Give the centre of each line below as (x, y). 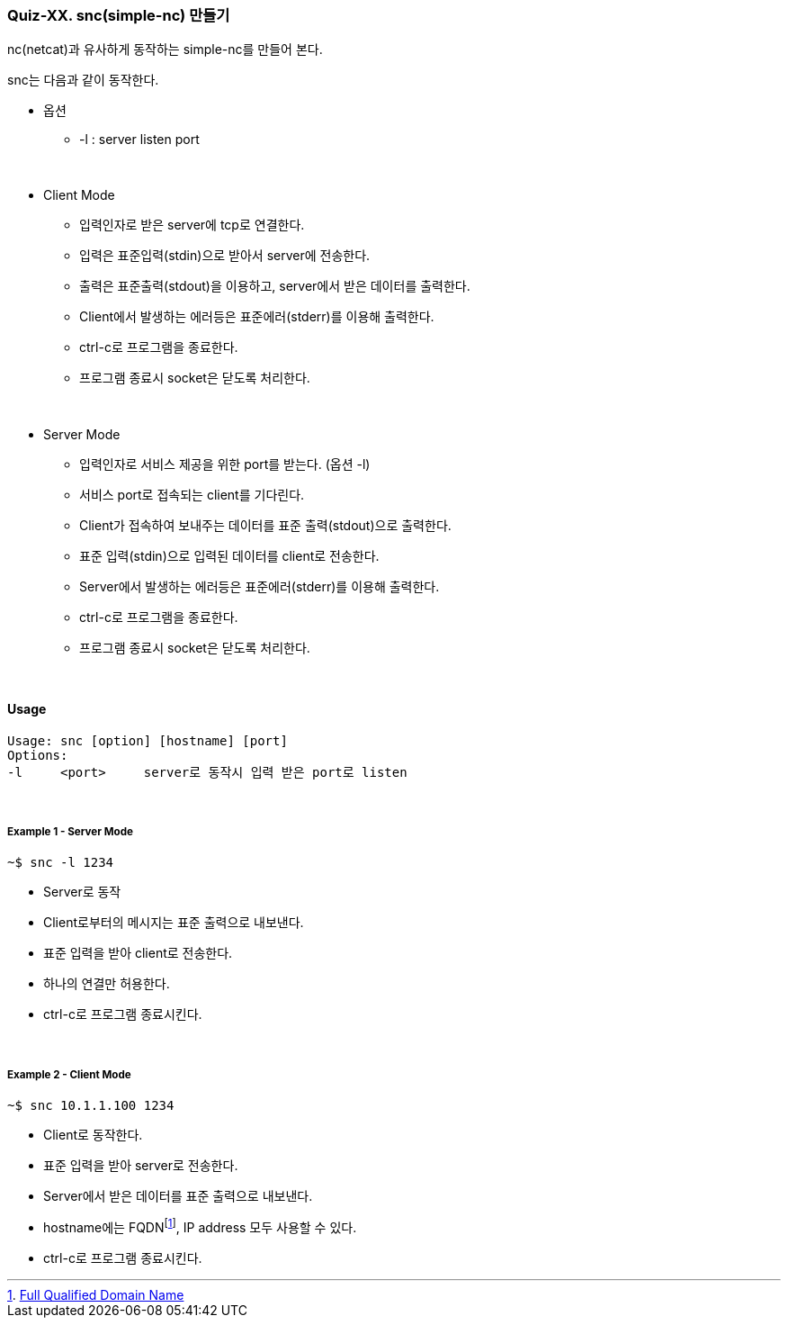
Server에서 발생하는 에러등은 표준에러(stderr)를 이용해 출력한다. (260, 587)
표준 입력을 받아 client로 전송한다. (138, 953)
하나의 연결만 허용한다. (107, 984)
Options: (38, 755)
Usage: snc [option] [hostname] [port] (148, 740)
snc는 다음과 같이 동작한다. (83, 80)
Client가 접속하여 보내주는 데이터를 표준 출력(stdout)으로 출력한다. (265, 526)
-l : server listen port (139, 140)
